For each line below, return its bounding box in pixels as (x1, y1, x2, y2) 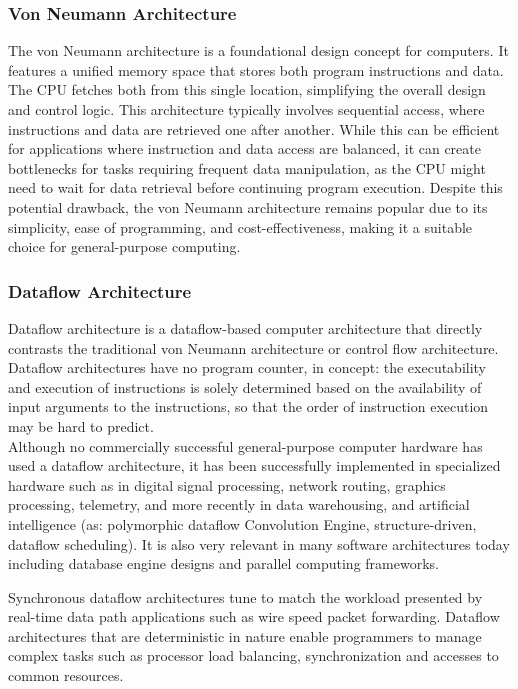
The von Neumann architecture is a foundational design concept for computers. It (8, 40, 509, 61)
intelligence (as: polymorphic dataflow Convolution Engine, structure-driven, (8, 513, 477, 534)
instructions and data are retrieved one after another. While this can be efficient (8, 118, 500, 139)
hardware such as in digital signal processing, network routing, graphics (8, 474, 446, 495)
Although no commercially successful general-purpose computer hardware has (8, 435, 483, 456)
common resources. (8, 665, 124, 686)
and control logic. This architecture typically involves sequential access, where (8, 99, 485, 119)
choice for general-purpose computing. (8, 236, 241, 257)
